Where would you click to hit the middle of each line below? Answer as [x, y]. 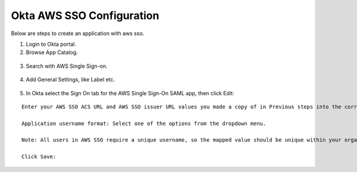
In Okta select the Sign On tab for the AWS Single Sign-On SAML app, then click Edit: [130, 93]
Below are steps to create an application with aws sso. [78, 33]
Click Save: [39, 157]
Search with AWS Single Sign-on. [67, 66]
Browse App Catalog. [52, 52]
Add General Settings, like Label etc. [71, 80]
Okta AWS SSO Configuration [85, 15]
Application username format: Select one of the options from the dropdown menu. [144, 123]
